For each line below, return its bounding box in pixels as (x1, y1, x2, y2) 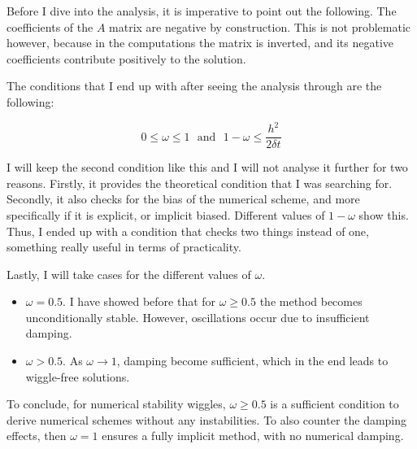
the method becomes (259, 293, 363, 310)
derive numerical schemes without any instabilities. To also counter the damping (7, 411, 407, 428)
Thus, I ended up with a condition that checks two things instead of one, (7, 222, 369, 239)
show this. (358, 206, 409, 223)
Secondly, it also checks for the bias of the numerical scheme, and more (7, 190, 360, 207)
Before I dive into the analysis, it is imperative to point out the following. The (7, 2, 397, 19)
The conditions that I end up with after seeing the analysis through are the (7, 77, 382, 94)
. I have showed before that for (63, 293, 216, 310)
